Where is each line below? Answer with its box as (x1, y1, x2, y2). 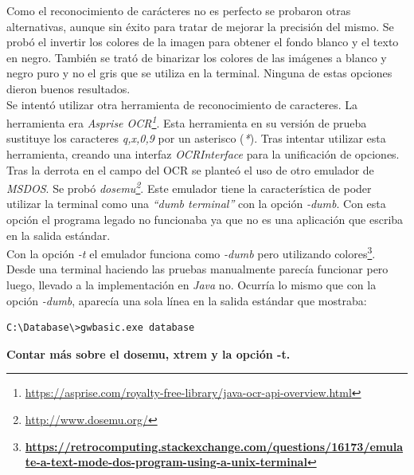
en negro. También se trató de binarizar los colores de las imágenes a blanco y (6, 49, 387, 65)
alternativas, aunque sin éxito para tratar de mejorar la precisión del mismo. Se (6, 18, 394, 34)
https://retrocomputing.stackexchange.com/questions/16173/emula (25, 438, 404, 454)
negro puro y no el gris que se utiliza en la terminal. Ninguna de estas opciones (6, 65, 393, 81)
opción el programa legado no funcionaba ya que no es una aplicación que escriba (6, 211, 404, 228)
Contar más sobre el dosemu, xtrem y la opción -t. (6, 345, 291, 362)
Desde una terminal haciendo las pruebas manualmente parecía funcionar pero (6, 261, 389, 277)
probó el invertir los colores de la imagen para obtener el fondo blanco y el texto (6, 33, 399, 50)
